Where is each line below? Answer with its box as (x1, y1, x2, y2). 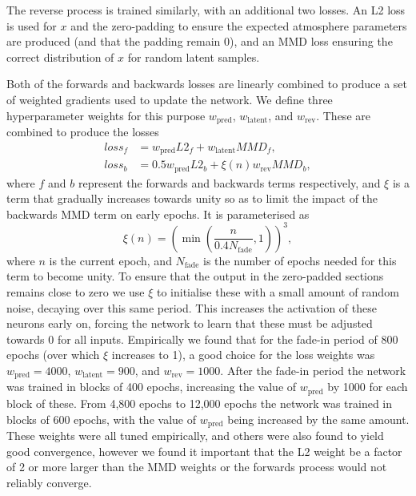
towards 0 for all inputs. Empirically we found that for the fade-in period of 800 (6, 330, 398, 347)
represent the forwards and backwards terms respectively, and (78, 174, 381, 191)
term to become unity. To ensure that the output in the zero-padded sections (6, 268, 384, 284)
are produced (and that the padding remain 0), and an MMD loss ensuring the (6, 33, 393, 50)
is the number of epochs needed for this (203, 252, 397, 268)
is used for (6, 17, 57, 34)
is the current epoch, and (49, 252, 172, 268)
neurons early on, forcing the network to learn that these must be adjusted (6, 315, 373, 332)
